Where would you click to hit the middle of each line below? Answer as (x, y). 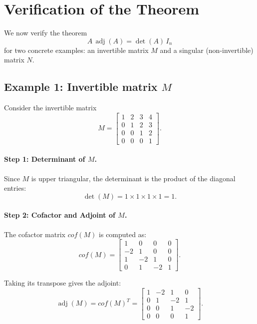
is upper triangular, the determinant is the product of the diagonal (133, 178)
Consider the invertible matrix (50, 108)
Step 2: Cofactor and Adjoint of (60, 215)
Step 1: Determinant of (45, 159)
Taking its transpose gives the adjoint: (63, 283)
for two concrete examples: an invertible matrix (76, 50)
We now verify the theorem (46, 33)
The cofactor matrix (35, 234)
